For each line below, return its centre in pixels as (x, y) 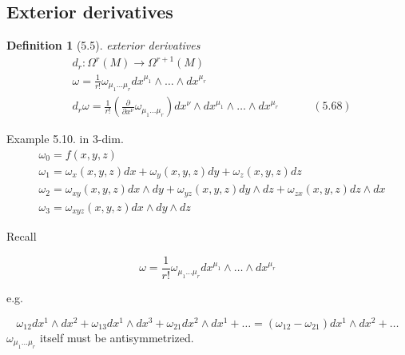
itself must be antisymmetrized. (117, 337)
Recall (22, 236)
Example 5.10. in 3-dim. (65, 139)
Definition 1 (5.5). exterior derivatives (103, 45)
